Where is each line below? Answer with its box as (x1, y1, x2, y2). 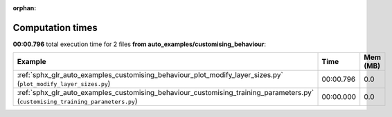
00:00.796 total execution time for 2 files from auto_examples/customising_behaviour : (12, 40, 267, 48)
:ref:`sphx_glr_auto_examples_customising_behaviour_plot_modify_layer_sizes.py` (17, 70, 283, 80)
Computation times (12, 21, 98, 34)
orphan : (12, 4, 37, 12)
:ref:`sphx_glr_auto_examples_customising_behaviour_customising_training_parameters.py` (17, 88, 314, 98)
